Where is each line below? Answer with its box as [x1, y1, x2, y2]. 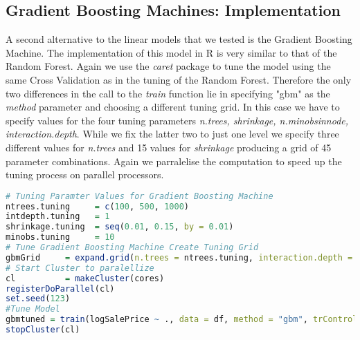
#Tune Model [6, 304, 60, 314]
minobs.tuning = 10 [6, 232, 115, 243]
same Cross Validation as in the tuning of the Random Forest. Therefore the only [6, 72, 352, 86]
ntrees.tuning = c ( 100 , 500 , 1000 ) [6, 201, 189, 211]
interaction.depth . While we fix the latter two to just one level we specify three [6, 126, 339, 141]
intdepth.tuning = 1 [6, 211, 110, 222]
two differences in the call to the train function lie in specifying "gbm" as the [6, 86, 330, 100]
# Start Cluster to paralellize [6, 263, 154, 273]
